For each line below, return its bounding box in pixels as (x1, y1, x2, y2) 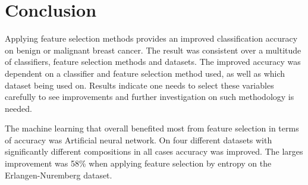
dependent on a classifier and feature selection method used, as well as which (5, 67, 285, 79)
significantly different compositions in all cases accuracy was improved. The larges (5, 145, 303, 158)
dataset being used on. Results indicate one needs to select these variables (5, 79, 274, 91)
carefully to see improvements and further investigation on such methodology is (5, 90, 294, 103)
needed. (5, 102, 32, 114)
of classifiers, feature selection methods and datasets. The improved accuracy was (5, 55, 301, 68)
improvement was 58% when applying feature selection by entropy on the (5, 157, 272, 170)
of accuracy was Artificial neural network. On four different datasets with (5, 133, 272, 146)
